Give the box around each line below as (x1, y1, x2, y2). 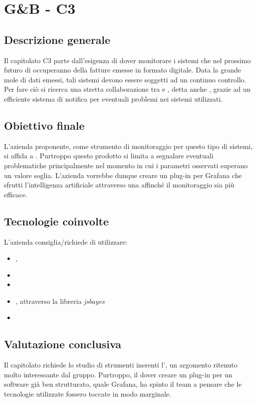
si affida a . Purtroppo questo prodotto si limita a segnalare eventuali (4, 150, 214, 161)
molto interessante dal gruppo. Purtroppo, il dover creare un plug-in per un (4, 369, 232, 379)
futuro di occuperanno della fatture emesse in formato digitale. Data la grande (4, 65, 241, 75)
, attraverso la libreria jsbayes (15, 295, 105, 306)
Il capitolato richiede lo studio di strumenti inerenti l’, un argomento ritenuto (4, 360, 238, 370)
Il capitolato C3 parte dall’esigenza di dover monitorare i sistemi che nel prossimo (4, 55, 251, 65)
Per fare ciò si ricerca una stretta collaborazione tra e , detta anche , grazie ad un (4, 84, 251, 94)
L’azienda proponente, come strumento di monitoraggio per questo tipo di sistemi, (4, 141, 253, 151)
